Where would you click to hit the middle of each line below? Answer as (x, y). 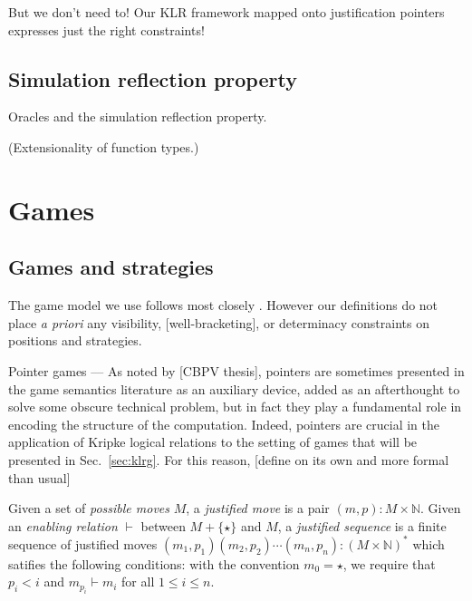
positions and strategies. (75, 340)
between (163, 525)
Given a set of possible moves (89, 508)
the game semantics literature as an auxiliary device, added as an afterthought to (234, 388)
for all (138, 582)
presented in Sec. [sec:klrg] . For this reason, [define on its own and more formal (229, 459)
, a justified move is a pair (258, 508)
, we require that (389, 563)
